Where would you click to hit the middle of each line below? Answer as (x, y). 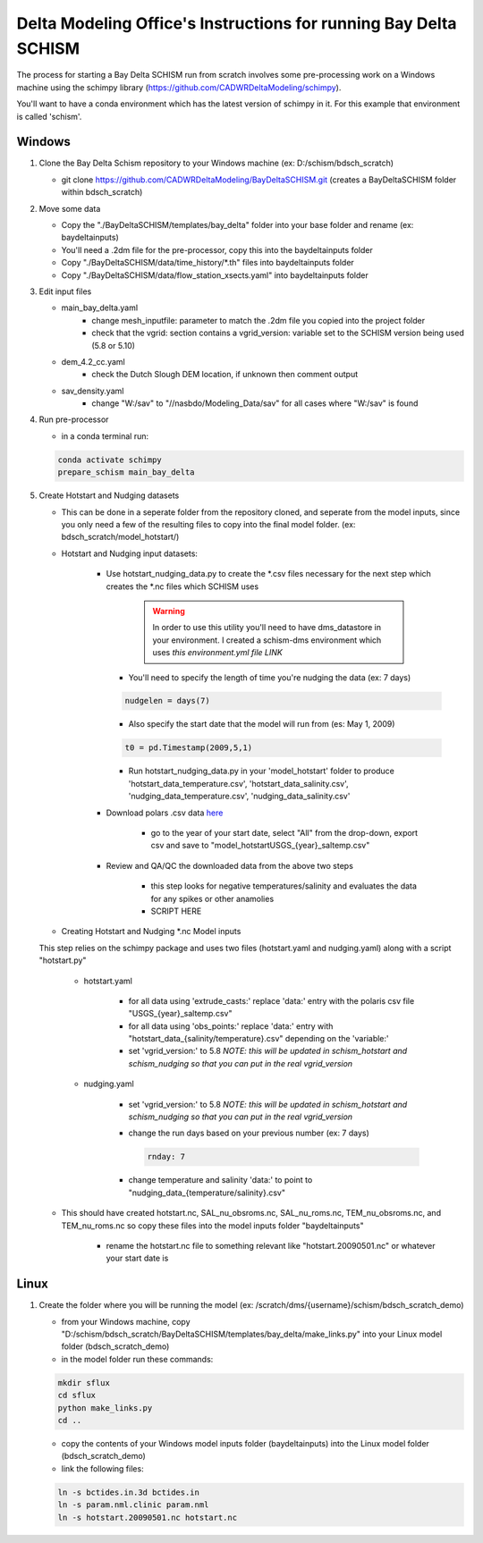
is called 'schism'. (49, 116)
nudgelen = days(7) (167, 701)
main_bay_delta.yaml (100, 308)
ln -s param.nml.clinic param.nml (133, 1505)
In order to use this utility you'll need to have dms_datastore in (267, 628)
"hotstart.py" (63, 960)
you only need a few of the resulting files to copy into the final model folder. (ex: (208, 524)
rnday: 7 (166, 1157)
